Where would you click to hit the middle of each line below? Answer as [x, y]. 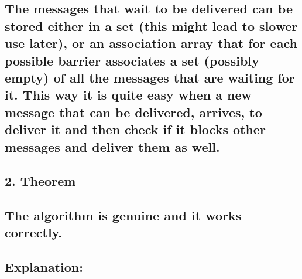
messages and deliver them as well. [112, 146]
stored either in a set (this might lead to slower [151, 25]
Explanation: [44, 267]
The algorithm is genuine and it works [123, 215]
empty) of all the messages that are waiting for [150, 77]
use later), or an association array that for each [151, 43]
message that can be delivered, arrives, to [133, 112]
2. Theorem [40, 181]
